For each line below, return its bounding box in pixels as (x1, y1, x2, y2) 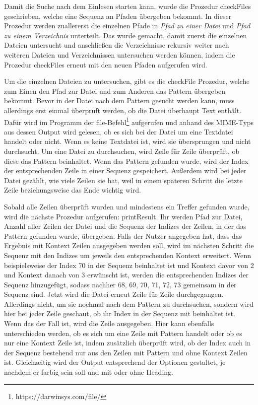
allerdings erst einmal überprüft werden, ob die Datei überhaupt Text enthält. (4, 105, 242, 115)
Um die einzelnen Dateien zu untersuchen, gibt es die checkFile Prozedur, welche (4, 76, 250, 86)
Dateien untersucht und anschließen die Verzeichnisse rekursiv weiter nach (4, 40, 229, 50)
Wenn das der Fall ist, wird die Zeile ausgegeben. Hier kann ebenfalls (4, 318, 214, 329)
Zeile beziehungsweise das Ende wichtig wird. (4, 185, 141, 195)
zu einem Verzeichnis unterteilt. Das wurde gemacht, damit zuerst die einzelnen (4, 30, 247, 40)
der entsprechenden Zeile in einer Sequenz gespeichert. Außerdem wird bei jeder (4, 165, 247, 176)
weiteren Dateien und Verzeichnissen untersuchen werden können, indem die (4, 49, 235, 60)
